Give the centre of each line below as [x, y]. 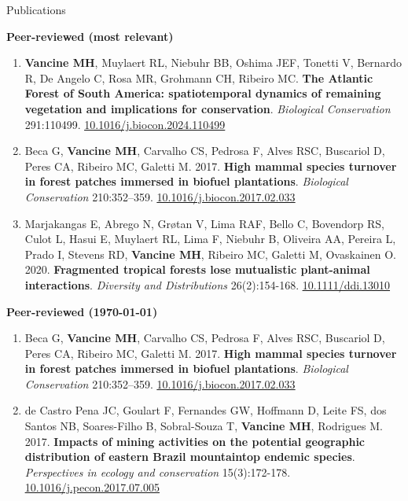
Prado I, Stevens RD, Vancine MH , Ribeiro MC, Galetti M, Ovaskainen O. [211, 254]
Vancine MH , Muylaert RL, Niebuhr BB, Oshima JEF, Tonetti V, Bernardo [213, 63]
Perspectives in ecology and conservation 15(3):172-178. [158, 472]
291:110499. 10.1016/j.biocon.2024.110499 [125, 124]
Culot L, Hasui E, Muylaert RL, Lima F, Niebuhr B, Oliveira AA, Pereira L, [210, 239]
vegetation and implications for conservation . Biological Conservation [208, 108]
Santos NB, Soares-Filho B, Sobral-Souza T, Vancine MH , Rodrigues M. [204, 426]
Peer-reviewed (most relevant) [90, 36]
